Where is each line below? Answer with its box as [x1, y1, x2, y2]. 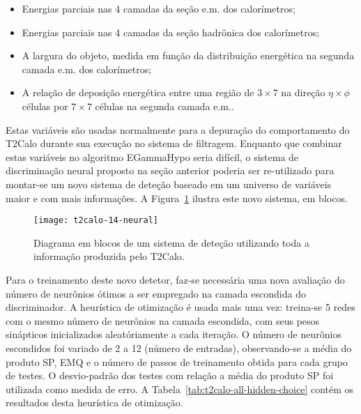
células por [22, 98, 68, 113]
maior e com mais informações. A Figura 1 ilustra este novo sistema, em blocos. [6, 190, 348, 205]
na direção [281, 85, 325, 100]
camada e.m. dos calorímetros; [22, 61, 152, 76]
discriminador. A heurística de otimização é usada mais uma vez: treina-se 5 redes [6, 300, 355, 314]
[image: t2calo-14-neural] [33, 215, 158, 226]
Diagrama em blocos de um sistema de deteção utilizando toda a [33, 235, 309, 250]
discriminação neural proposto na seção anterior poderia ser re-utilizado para [6, 163, 335, 178]
